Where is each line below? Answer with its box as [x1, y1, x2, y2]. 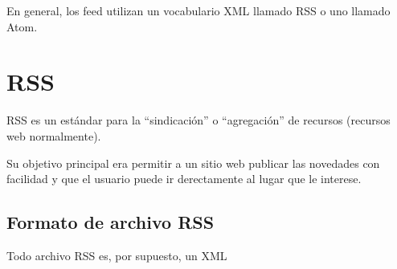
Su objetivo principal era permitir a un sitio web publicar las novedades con [6, 154, 380, 171]
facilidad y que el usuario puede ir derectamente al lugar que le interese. [6, 170, 362, 187]
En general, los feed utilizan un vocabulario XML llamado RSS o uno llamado [6, 2, 391, 18]
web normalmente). [6, 127, 101, 144]
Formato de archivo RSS [6, 210, 215, 234]
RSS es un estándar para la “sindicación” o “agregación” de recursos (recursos [6, 112, 391, 128]
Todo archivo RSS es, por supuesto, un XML [6, 247, 227, 263]
